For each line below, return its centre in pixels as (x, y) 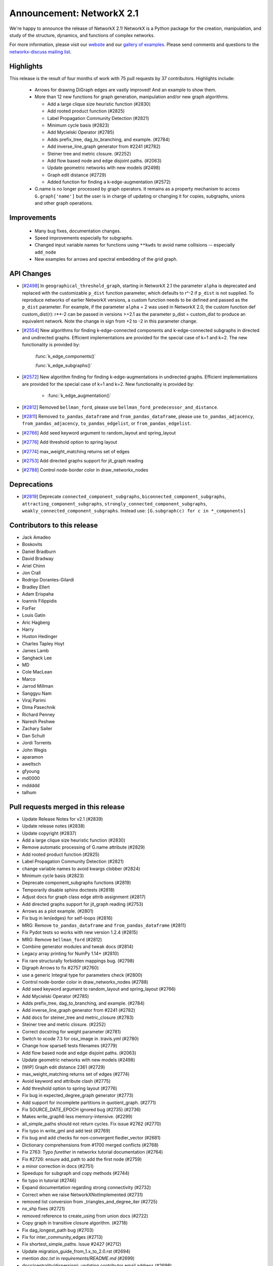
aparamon (33, 757)
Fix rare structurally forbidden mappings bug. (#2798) (78, 961)
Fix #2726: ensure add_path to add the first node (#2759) (82, 1159)
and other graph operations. (64, 203)
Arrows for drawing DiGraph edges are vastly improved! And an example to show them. (126, 90)
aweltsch (31, 764)
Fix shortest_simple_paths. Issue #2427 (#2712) (72, 1244)
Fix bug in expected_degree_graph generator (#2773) (78, 1095)
